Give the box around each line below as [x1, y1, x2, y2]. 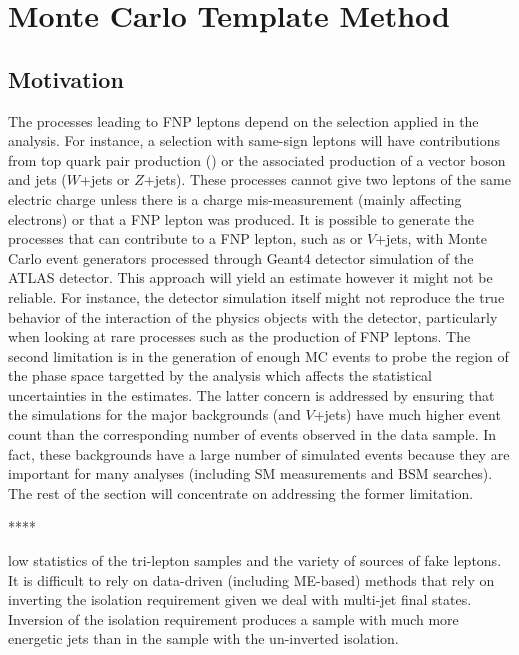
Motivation [8, 63, 124, 94]
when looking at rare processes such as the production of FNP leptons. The [8, 326, 471, 347]
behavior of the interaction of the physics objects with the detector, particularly [8, 306, 498, 327]
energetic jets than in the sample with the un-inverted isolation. [8, 628, 399, 649]
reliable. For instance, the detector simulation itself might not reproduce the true [8, 286, 505, 307]
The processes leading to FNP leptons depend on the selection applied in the [8, 110, 479, 131]
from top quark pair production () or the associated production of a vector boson [8, 149, 506, 170]
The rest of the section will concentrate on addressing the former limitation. [8, 482, 474, 503]
